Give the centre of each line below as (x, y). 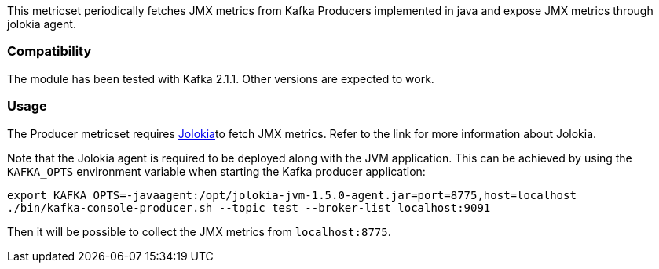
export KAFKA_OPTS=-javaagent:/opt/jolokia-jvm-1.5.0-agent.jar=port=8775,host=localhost (292, 195)
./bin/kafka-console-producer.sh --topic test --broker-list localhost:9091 (249, 207)
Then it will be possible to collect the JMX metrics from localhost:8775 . (199, 231)
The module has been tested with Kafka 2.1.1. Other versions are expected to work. (221, 78)
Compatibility (49, 51)
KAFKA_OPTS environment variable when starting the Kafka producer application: (216, 171)
